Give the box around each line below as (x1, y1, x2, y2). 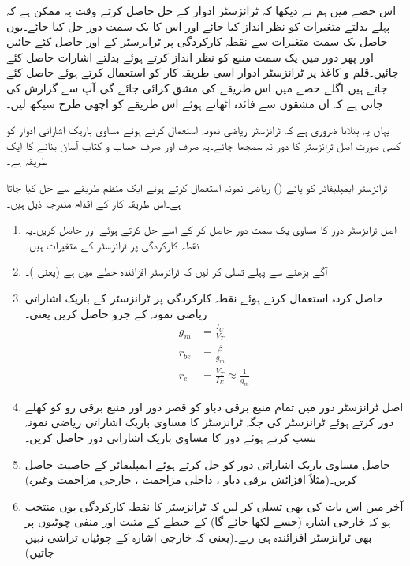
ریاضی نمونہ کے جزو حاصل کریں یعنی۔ (24, 305, 207, 321)
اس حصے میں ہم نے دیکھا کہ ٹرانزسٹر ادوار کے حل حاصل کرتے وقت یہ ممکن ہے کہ (6, 2, 397, 18)
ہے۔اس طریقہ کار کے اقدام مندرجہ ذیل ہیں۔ (6, 194, 181, 211)
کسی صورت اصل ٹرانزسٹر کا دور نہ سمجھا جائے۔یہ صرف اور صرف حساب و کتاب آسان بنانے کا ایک (6, 137, 401, 153)
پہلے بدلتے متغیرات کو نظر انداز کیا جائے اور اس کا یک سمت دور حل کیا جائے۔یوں (6, 17, 390, 34)
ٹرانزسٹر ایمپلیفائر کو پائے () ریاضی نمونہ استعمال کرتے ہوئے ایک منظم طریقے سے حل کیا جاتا (6, 178, 388, 195)
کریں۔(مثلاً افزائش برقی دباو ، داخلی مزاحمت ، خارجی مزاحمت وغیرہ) (24, 471, 357, 488)
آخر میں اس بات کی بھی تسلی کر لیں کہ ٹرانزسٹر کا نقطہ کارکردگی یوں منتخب (24, 497, 404, 514)
